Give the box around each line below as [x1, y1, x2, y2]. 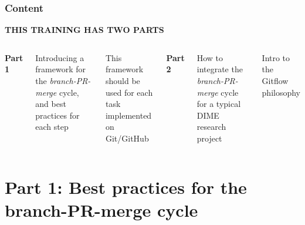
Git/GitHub [105, 132, 149, 144]
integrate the [196, 63, 243, 75]
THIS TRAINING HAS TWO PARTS [5, 23, 164, 36]
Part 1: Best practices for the [5, 174, 247, 199]
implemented [105, 109, 152, 121]
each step [35, 120, 69, 133]
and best [35, 98, 66, 110]
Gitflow [262, 75, 289, 86]
